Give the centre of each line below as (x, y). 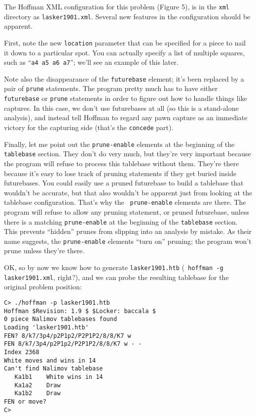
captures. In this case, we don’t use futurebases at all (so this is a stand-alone (121, 108)
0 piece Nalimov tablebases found (61, 319)
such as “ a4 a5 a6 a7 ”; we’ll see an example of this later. (91, 62)
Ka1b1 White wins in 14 (59, 377)
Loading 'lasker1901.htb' (46, 327)
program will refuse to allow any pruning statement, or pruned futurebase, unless (127, 211)
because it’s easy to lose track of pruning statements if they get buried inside (120, 173)
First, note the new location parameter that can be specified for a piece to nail (125, 42)
